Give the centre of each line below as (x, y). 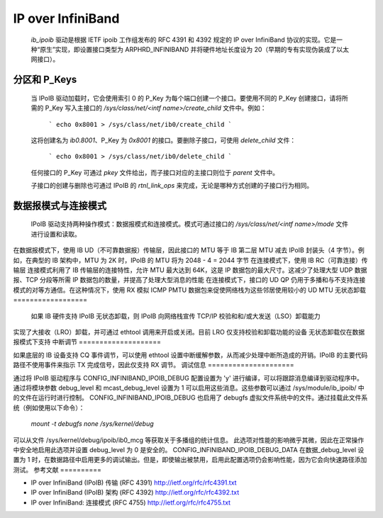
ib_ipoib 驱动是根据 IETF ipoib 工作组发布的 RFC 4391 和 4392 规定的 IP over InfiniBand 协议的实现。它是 (184, 40)
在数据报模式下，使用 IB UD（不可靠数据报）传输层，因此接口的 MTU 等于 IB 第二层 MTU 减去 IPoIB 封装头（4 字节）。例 (189, 250)
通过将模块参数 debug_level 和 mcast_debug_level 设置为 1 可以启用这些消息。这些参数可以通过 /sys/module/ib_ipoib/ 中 (189, 388)
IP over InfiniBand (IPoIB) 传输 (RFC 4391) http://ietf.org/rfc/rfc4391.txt (134, 483)
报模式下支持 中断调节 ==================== (87, 342)
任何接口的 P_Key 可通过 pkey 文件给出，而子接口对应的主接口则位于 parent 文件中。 (155, 172)
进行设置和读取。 (56, 234)
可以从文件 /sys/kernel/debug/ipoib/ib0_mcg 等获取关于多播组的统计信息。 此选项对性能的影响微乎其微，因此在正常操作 (189, 440)
